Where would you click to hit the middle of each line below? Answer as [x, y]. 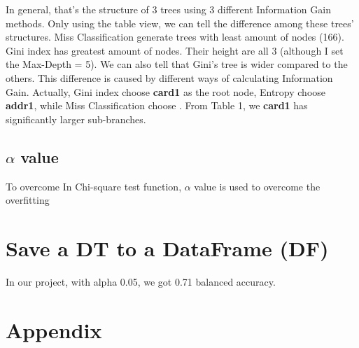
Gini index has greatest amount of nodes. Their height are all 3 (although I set [175, 50]
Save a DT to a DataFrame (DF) [167, 248]
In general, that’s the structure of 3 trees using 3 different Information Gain [168, 9]
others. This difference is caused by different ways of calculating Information [169, 77]
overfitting [28, 200]
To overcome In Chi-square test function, [94, 186]
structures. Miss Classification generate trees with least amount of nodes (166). [175, 37]
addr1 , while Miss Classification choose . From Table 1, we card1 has [157, 105]
